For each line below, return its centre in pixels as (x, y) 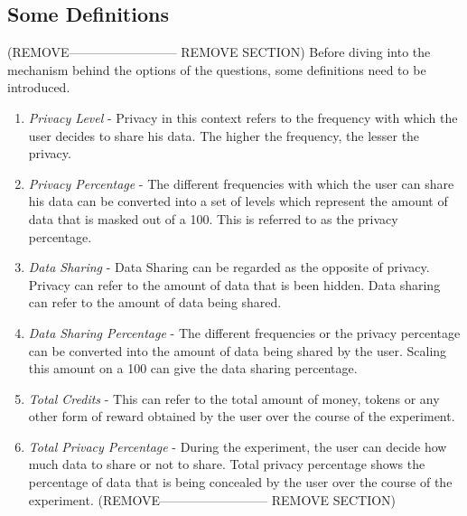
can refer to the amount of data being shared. (155, 302)
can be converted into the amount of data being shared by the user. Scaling (238, 350)
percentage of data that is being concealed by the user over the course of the (240, 482)
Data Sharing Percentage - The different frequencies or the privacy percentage (244, 332)
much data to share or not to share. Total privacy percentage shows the (227, 464)
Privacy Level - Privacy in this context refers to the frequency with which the (243, 117)
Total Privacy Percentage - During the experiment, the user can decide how (238, 446)
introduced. (39, 87)
